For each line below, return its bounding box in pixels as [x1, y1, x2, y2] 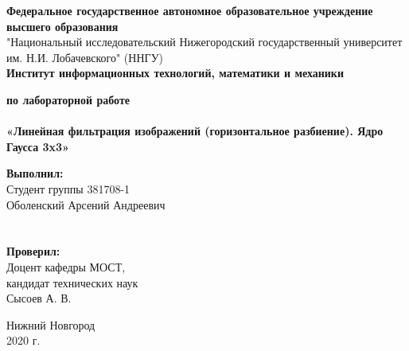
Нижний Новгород [6, 316, 95, 333]
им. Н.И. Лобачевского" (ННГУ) [6, 49, 163, 65]
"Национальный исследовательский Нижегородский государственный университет [6, 33, 403, 50]
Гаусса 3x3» [6, 138, 70, 154]
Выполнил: [6, 165, 64, 181]
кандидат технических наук [6, 274, 138, 291]
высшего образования [6, 18, 119, 34]
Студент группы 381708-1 [6, 180, 130, 197]
